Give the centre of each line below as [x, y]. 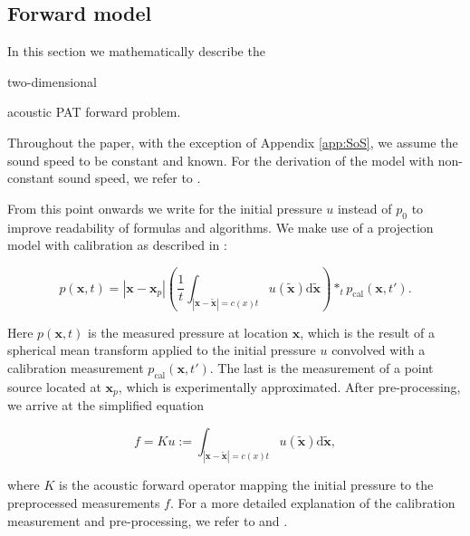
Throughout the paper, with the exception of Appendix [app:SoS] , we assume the [233, 142]
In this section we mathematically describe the [136, 51]
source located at [54, 386]
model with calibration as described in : [117, 245]
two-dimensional [52, 81]
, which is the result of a [367, 332]
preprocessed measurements [84, 503]
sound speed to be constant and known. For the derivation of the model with [221, 160]
